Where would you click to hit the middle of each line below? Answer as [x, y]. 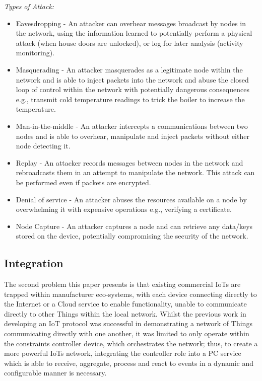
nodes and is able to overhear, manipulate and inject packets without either [133, 136]
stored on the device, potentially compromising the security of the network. [132, 236]
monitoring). [35, 53]
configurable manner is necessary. [55, 373]
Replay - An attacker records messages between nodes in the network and [129, 162]
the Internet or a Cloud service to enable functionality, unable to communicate [125, 304]
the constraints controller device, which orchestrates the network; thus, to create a [131, 343]
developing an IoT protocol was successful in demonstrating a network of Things [128, 323]
